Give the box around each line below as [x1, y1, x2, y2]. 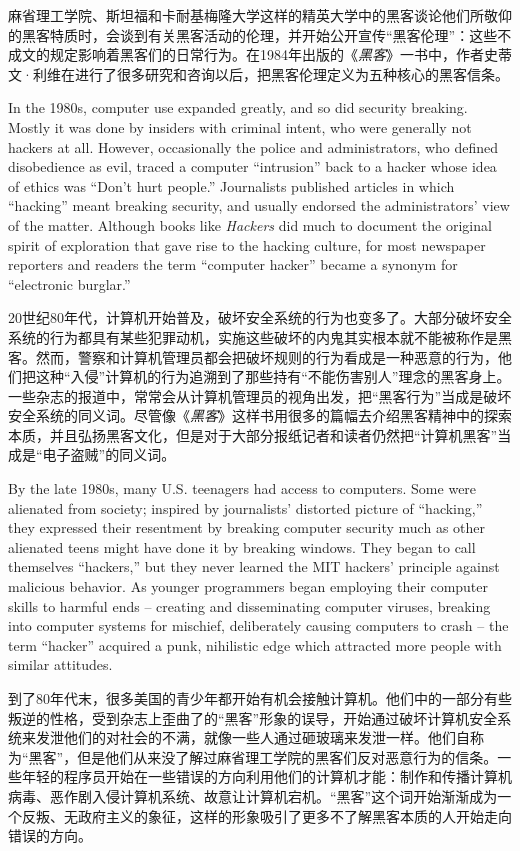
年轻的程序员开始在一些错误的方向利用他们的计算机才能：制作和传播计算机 [21, 766, 512, 787]
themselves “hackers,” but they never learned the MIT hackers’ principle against [8, 556, 500, 577]
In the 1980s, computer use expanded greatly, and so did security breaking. [8, 97, 468, 118]
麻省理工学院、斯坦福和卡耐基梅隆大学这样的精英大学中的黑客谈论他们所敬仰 [8, 5, 512, 25]
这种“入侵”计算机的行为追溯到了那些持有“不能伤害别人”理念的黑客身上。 [35, 366, 511, 387]
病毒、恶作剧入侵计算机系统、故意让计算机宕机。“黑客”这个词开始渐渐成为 [8, 785, 498, 806]
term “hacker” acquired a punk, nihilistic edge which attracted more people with [8, 634, 502, 655]
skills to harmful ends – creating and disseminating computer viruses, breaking [8, 595, 491, 616]
